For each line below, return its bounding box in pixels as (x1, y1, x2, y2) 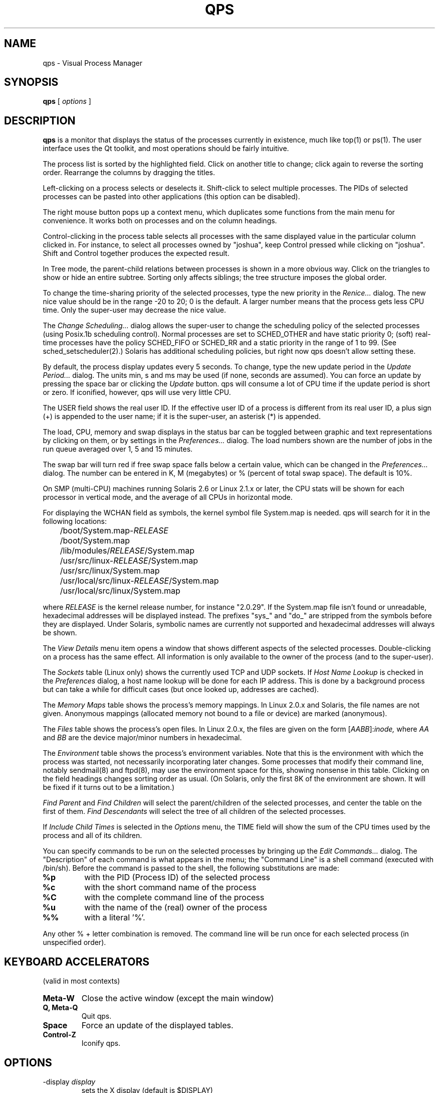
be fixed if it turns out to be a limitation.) (43, 783, 175, 792)
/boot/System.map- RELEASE (60, 525, 168, 536)
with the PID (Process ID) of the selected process (84, 872, 270, 883)
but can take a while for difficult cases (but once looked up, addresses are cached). (43, 685, 319, 694)
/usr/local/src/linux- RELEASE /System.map (60, 576, 219, 586)
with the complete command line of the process (84, 892, 265, 903)
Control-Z (43, 1030, 76, 1039)
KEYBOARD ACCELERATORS (4, 955, 149, 968)
